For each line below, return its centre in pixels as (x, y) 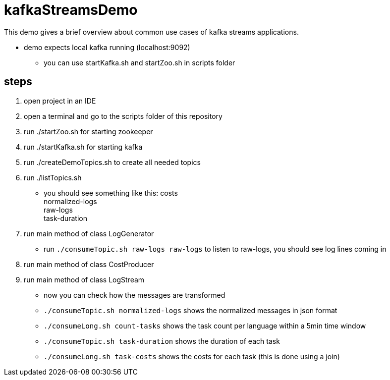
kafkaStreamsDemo (71, 10)
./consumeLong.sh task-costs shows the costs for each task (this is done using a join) (192, 356)
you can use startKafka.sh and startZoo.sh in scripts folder (139, 62)
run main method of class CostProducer (89, 264)
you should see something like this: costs (111, 193)
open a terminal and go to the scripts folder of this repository (123, 116)
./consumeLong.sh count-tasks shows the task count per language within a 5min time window (205, 326)
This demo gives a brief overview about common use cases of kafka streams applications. (151, 32)
